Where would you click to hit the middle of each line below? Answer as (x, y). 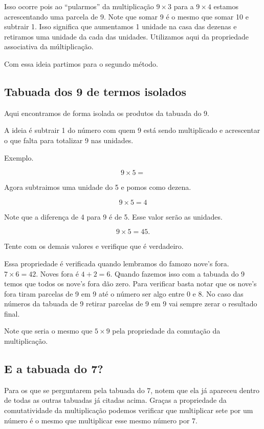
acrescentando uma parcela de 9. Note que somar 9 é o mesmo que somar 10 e (126, 16)
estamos (226, 6)
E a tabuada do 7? (54, 369)
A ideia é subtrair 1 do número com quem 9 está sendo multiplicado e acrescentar (132, 130)
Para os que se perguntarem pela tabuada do (74, 390)
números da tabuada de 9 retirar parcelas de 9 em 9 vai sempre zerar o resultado (131, 304)
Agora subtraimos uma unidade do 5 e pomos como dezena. (98, 187)
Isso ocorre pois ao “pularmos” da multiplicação (79, 6)
